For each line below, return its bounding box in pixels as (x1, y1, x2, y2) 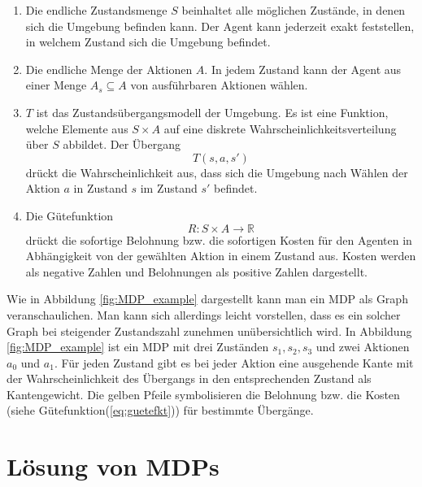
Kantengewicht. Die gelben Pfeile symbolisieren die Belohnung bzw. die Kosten (7, 385, 400, 402)
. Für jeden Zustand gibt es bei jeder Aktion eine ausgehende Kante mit (54, 354, 414, 371)
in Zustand (73, 180, 128, 197)
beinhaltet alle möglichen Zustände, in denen (181, 2, 406, 18)
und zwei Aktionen (315, 338, 410, 355)
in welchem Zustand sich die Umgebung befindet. (25, 33, 271, 50)
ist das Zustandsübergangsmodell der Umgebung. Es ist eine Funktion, (36, 103, 389, 120)
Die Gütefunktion (25, 207, 114, 224)
